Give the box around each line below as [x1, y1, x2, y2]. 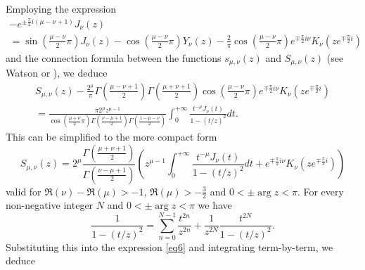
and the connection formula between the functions [6, 50, 222, 65]
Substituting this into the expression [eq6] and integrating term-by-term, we [6, 239, 333, 254]
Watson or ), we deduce [6, 65, 108, 80]
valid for [6, 184, 41, 198]
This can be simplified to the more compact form [6, 129, 217, 144]
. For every [297, 184, 344, 198]
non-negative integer [6, 198, 94, 212]
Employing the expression [6, 1, 117, 15]
